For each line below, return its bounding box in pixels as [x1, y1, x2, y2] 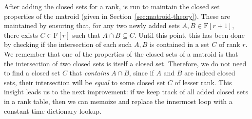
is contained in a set [149, 39, 210, 49]
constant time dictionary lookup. [4, 105, 102, 116]
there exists [4, 30, 38, 40]
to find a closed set [4, 68, 60, 78]
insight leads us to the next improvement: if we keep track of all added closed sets [4, 87, 248, 97]
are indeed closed [184, 68, 235, 78]
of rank [218, 39, 240, 49]
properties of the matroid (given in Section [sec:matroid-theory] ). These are [4, 11, 230, 21]
